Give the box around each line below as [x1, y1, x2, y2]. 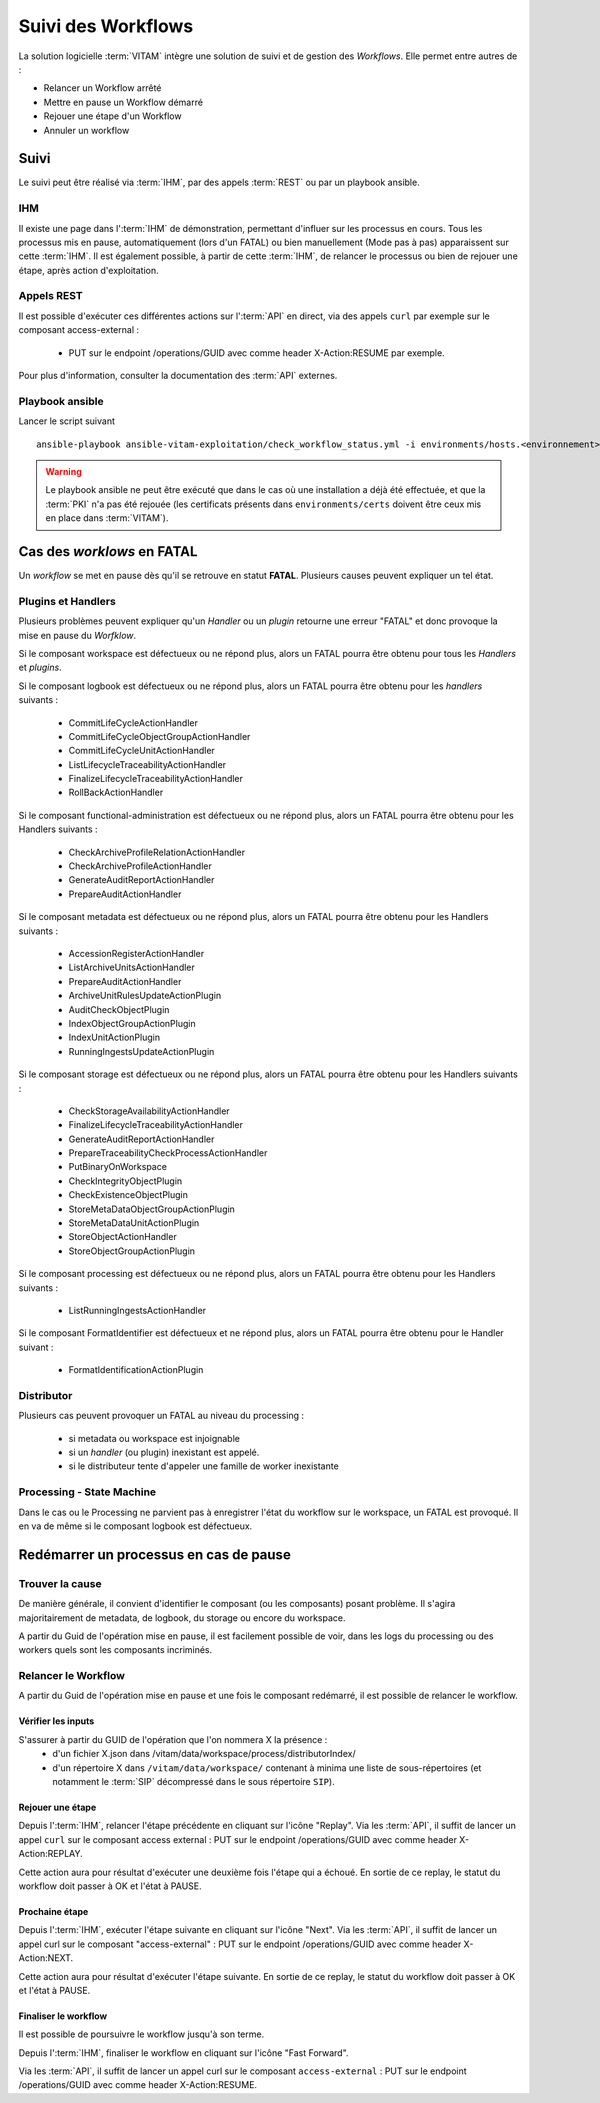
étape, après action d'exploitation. [18, 264, 159, 276]
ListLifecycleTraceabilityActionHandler [68, 758, 227, 770]
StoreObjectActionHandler [68, 1231, 177, 1243]
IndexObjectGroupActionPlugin [68, 1017, 196, 1029]
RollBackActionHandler [68, 786, 164, 799]
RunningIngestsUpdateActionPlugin [68, 1045, 215, 1057]
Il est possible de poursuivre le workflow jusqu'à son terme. [18, 2028, 265, 2040]
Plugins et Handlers [18, 594, 117, 608]
